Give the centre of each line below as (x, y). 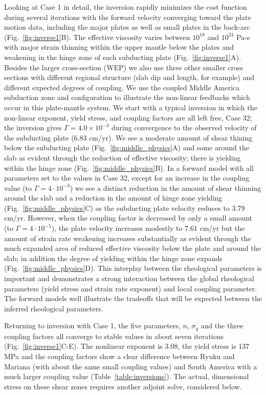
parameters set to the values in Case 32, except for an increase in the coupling (127, 178)
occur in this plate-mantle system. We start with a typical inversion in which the (131, 107)
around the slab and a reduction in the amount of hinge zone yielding (113, 198)
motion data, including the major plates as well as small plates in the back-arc (127, 27)
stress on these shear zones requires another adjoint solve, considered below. (123, 386)
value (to (18, 187)
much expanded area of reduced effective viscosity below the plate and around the (132, 248)
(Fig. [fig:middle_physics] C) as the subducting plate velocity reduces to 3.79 (125, 208)
